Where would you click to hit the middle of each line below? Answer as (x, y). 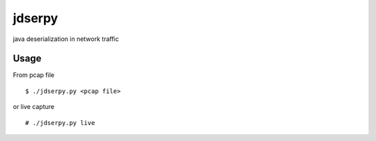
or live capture (34, 107)
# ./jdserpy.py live (60, 123)
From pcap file (34, 75)
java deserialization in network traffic (66, 39)
